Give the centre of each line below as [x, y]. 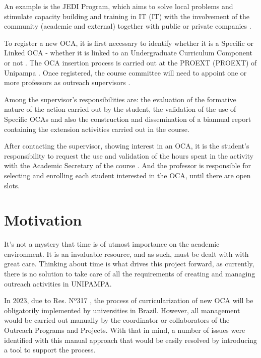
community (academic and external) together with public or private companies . [128, 26]
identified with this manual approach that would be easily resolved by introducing [131, 340]
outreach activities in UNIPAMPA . [58, 283]
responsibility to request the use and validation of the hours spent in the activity [129, 155]
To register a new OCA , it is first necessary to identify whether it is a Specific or [129, 43]
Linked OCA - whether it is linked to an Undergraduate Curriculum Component [128, 53]
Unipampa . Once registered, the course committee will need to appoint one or [125, 72]
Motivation [43, 220]
